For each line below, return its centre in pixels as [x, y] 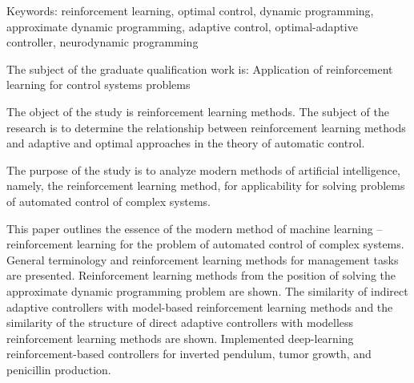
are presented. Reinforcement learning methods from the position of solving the [201, 275]
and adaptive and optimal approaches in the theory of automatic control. [186, 143]
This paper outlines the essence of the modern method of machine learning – [195, 228]
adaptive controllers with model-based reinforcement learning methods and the [200, 306]
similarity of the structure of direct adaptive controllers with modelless [180, 323]
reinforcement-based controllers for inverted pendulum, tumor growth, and [189, 354]
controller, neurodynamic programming [102, 42]
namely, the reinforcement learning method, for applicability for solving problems [206, 185]
